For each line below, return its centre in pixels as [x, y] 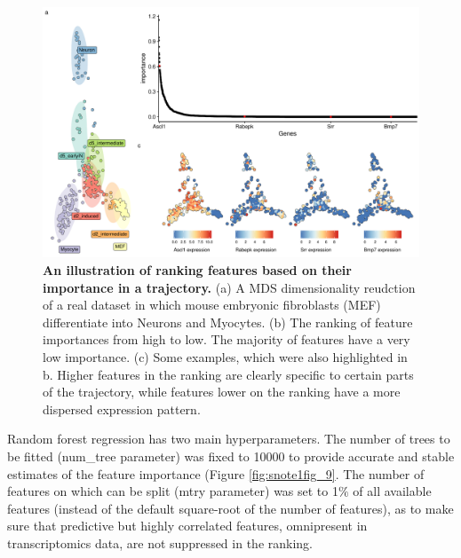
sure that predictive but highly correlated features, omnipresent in [187, 526]
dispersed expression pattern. [122, 409]
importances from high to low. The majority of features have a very [227, 339]
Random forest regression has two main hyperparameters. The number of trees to [229, 439]
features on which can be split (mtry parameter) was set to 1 [173, 491]
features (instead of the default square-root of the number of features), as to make [230, 508]
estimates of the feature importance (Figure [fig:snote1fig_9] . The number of [216, 473]
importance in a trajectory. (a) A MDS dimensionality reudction [229, 287]
